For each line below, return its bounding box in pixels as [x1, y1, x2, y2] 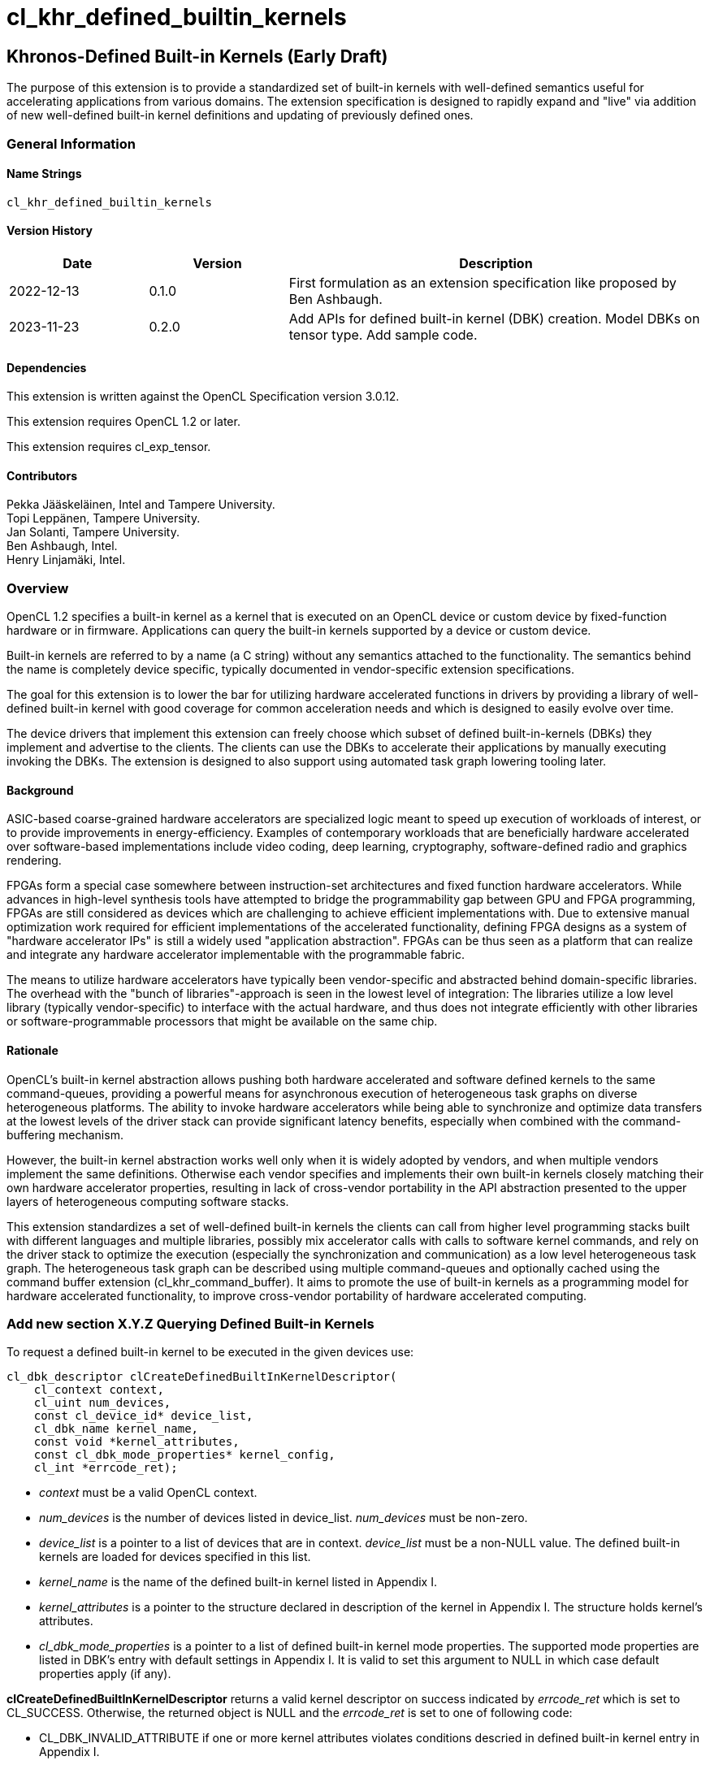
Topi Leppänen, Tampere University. [6, 511, 201, 526]
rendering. [6, 853, 62, 868]
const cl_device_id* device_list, [33, 1409, 253, 1423]
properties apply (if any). [39, 1667, 171, 1681]
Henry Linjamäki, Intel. [6, 553, 126, 567]
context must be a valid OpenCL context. [39, 1485, 258, 1500]
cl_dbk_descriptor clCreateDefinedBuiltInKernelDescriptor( [6, 1370, 397, 1384]
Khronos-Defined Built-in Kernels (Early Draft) [6, 46, 388, 67]
